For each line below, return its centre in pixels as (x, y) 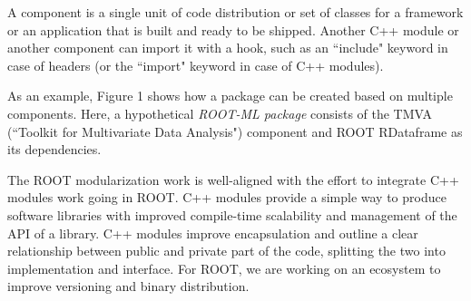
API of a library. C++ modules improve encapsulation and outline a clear (213, 233)
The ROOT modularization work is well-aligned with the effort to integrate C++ (233, 179)
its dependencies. (54, 149)
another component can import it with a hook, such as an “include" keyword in (228, 48)
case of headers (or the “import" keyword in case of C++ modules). (196, 65)
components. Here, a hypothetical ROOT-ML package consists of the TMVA (220, 113)
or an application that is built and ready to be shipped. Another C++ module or (233, 29)
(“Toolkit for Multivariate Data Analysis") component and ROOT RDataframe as (235, 131)
